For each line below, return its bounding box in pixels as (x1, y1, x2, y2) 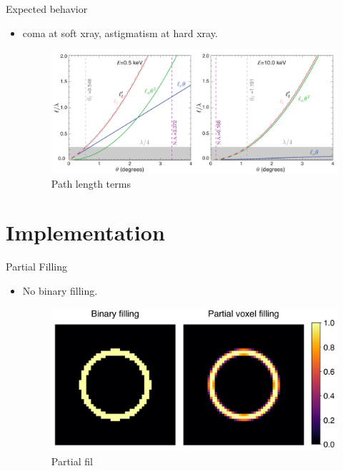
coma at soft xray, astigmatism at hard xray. (22, 25, 218, 40)
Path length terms (51, 176, 131, 191)
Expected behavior (6, 1, 88, 16)
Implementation (6, 218, 165, 247)
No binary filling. (22, 283, 98, 298)
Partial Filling (6, 259, 68, 274)
